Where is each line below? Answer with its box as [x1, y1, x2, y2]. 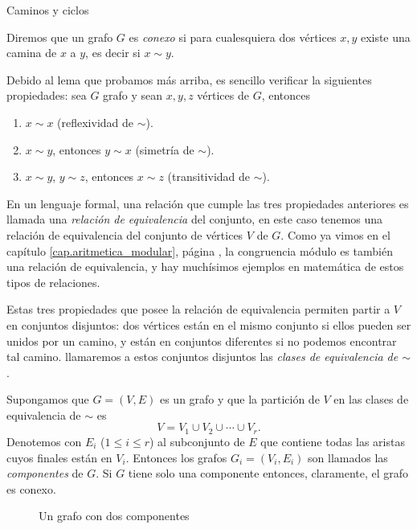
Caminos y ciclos [6, 2, 89, 18]
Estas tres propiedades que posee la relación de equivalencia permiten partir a [6, 301, 390, 318]
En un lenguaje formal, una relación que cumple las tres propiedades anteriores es [6, 195, 409, 211]
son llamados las [308, 449, 388, 465]
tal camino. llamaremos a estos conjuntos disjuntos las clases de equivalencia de [6, 348, 399, 365]
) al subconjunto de [149, 433, 245, 449]
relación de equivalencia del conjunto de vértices [6, 226, 243, 243]
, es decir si [85, 44, 141, 61]
